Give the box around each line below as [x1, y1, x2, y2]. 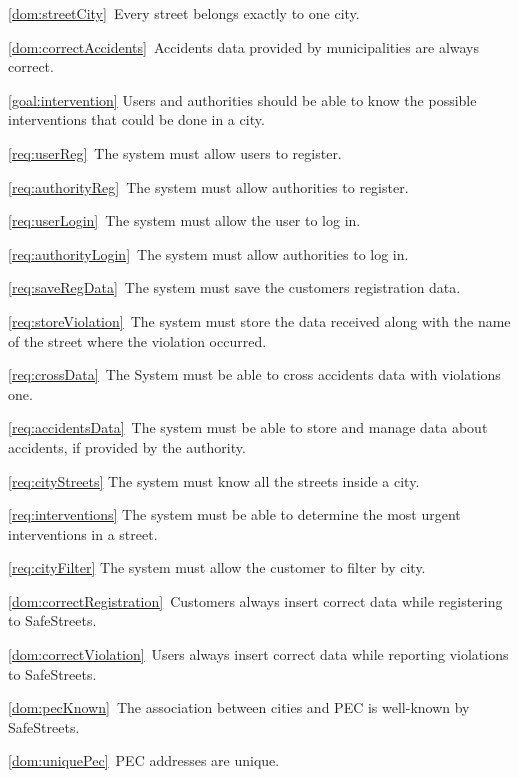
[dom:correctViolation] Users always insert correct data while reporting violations [8, 644, 509, 665]
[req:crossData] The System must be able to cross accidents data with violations [8, 364, 501, 385]
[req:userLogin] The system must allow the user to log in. [8, 210, 361, 231]
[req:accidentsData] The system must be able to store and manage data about [8, 417, 488, 438]
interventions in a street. [8, 523, 158, 544]
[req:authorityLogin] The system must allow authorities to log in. [8, 243, 409, 264]
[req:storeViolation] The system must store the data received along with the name [8, 310, 511, 331]
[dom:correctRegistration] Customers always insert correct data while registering [8, 590, 503, 611]
